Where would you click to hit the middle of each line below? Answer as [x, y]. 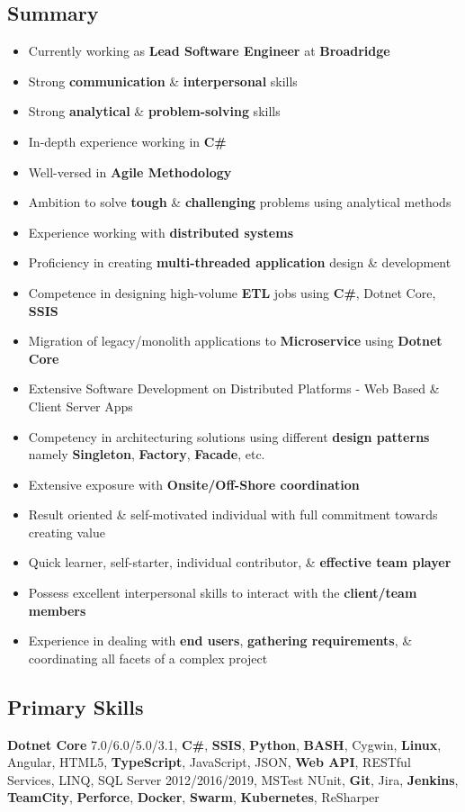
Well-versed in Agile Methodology [130, 171]
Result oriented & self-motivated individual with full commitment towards [233, 514]
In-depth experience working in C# [127, 141]
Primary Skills [76, 706]
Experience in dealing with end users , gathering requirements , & [220, 641]
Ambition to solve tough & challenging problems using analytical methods [240, 202]
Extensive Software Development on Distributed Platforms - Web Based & [234, 388]
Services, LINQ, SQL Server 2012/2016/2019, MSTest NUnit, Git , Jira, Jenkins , [233, 779]
